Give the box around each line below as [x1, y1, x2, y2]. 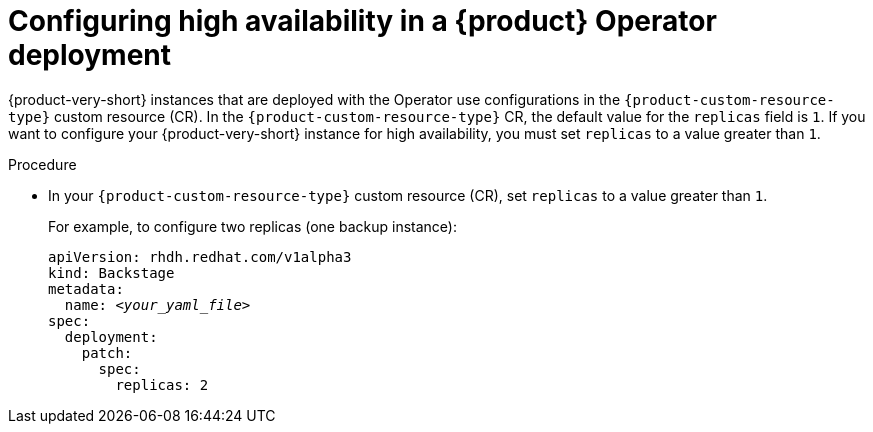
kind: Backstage [48, 264, 175, 281]
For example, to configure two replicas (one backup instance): [48, 217, 457, 235]
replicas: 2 [115, 376, 209, 393]
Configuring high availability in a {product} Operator [8, 4, 717, 38]
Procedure [8, 155, 77, 173]
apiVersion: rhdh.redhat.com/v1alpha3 [48, 248, 352, 265]
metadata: [48, 280, 124, 297]
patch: [81, 344, 133, 361]
